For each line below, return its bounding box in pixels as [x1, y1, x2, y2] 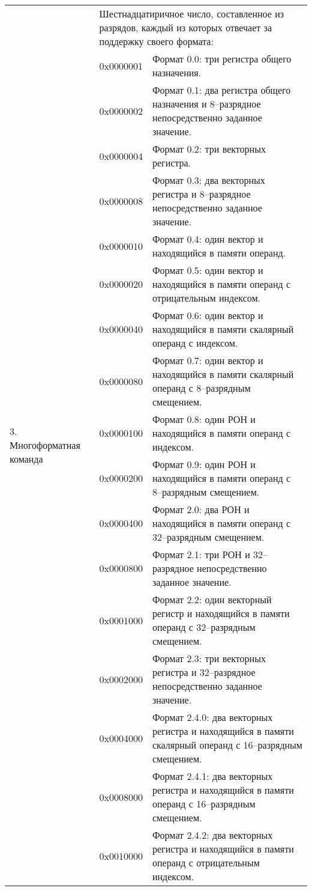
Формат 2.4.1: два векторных [152, 769, 273, 783]
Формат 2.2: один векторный [152, 592, 272, 606]
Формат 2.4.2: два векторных [152, 828, 273, 842]
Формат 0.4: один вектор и [152, 232, 263, 246]
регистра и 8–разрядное [152, 187, 251, 201]
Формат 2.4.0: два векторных [152, 710, 273, 724]
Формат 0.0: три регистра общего [152, 52, 292, 65]
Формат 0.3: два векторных [152, 173, 265, 187]
